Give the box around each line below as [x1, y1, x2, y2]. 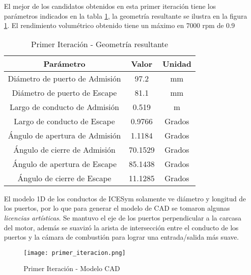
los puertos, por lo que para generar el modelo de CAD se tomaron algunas [4, 203, 230, 213]
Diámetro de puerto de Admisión [8, 72, 121, 84]
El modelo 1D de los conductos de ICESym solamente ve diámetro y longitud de [4, 193, 246, 203]
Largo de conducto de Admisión [9, 101, 119, 112]
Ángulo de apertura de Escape [12, 158, 117, 169]
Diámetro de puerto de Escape [12, 86, 117, 98]
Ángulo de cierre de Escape [17, 172, 112, 184]
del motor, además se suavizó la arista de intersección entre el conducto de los [4, 222, 239, 232]
